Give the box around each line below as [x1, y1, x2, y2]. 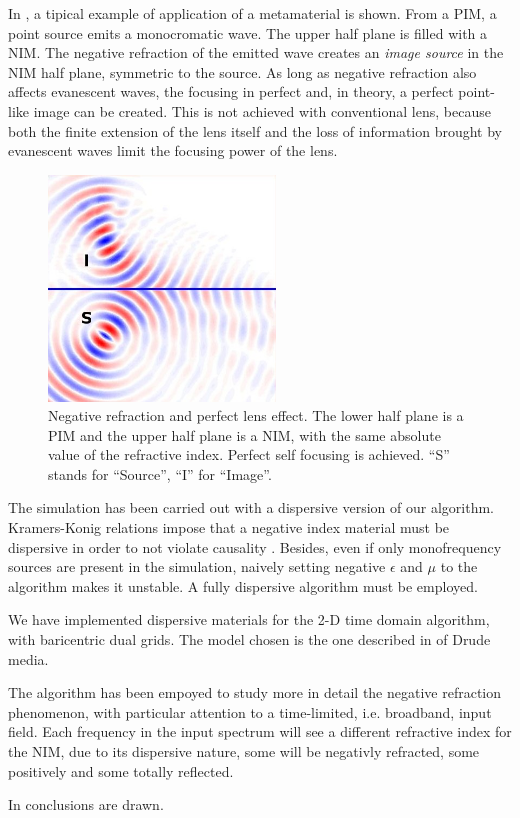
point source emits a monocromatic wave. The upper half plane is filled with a [8, 22, 488, 43]
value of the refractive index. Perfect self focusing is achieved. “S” [48, 444, 450, 465]
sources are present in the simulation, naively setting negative [8, 556, 386, 577]
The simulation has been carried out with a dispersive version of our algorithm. [8, 497, 494, 518]
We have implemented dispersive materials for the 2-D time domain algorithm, [8, 609, 490, 630]
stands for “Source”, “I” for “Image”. [48, 463, 272, 484]
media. [8, 648, 49, 669]
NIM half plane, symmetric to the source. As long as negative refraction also [8, 61, 477, 82]
